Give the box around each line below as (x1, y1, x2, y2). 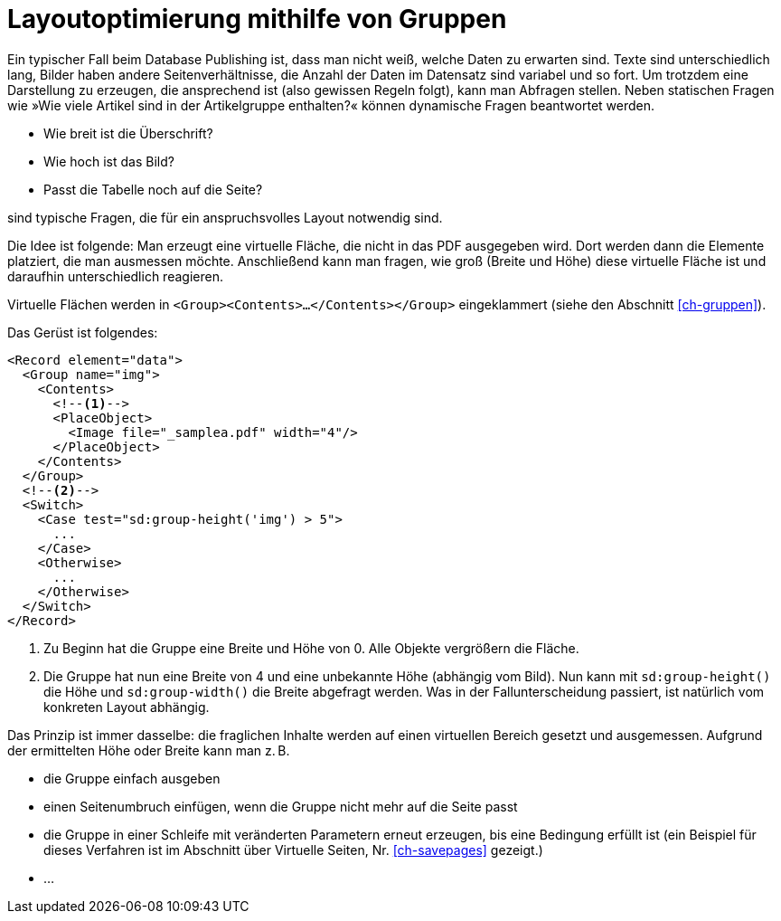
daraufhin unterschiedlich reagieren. (7, 268, 223, 284)
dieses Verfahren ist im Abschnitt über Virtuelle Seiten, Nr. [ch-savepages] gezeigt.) (43, 841, 543, 858)
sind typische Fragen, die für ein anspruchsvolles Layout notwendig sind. (7, 209, 443, 225)
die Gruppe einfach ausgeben (43, 770, 221, 786)
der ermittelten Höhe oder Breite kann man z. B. (7, 742, 290, 758)
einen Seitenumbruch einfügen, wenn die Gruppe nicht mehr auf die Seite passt (43, 798, 518, 814)
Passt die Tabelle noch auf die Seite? (43, 181, 263, 197)
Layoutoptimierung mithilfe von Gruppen (7, 4, 507, 34)
